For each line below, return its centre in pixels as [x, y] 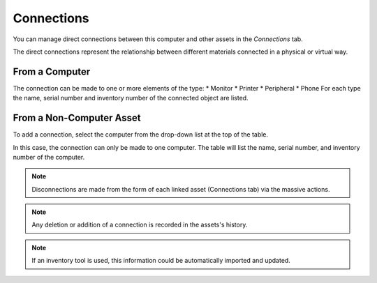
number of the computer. [49, 157]
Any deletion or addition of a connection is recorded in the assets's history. [140, 225]
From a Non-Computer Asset [77, 118]
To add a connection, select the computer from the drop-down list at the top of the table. [141, 135]
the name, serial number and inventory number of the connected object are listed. [131, 98]
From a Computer [52, 71]
